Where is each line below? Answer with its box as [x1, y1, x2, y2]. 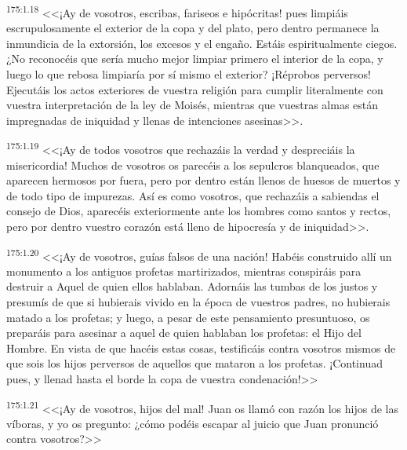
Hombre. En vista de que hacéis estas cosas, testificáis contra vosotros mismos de [6, 339, 396, 356]
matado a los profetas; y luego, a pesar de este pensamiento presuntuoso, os [6, 309, 370, 325]
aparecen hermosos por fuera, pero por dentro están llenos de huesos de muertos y [6, 172, 401, 188]
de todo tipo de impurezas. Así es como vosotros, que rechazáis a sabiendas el [6, 187, 380, 203]
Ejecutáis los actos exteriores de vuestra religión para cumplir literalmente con [6, 81, 383, 97]
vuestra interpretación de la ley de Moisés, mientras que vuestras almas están [6, 97, 379, 113]
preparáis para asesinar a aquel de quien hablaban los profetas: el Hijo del [6, 324, 362, 341]
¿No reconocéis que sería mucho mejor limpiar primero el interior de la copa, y [6, 50, 383, 67]
